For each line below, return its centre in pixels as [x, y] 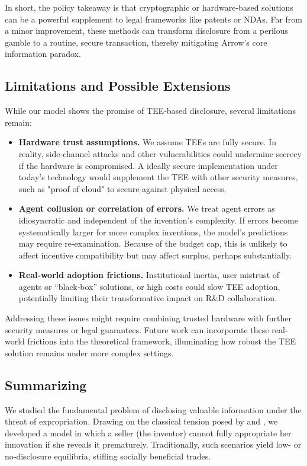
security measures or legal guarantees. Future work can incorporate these [137, 329]
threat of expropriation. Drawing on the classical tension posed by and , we [141, 421]
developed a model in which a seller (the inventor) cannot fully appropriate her [148, 433]
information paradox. [43, 54]
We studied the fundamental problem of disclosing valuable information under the [153, 409]
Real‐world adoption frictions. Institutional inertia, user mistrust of [149, 275]
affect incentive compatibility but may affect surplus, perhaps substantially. [155, 255]
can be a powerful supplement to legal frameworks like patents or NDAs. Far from [153, 19]
